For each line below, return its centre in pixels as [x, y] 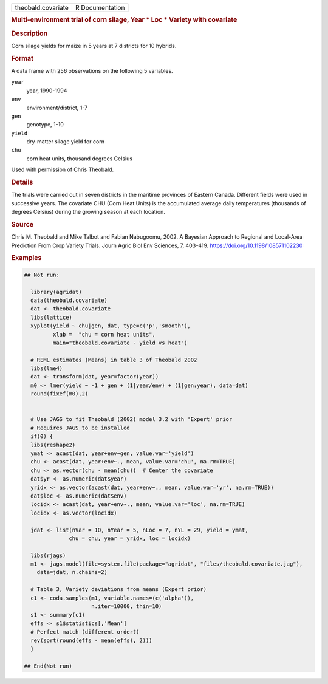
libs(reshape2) [53, 445]
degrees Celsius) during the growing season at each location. [88, 212]
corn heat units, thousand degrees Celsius [80, 159]
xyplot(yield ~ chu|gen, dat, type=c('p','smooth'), [111, 326]
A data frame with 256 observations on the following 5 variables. [92, 70]
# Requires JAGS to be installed [80, 428]
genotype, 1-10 [45, 125]
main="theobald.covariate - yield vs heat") [120, 343]
